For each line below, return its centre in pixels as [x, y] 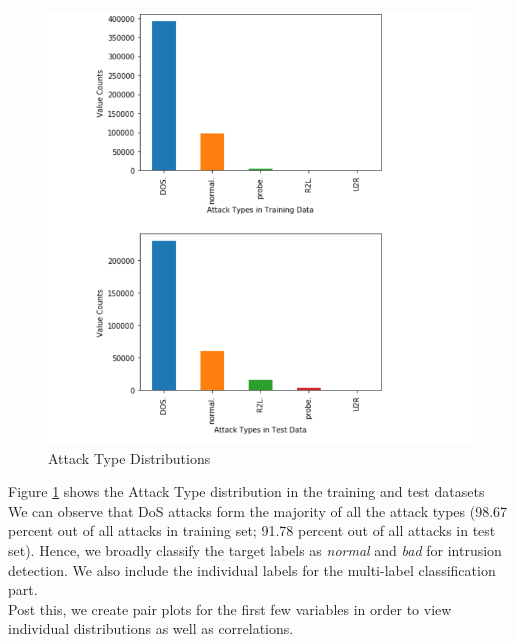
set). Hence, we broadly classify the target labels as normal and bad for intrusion [255, 550]
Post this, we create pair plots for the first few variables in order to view [230, 608]
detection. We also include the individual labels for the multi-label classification [252, 569]
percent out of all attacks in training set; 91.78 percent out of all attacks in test [252, 530]
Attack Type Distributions [129, 457]
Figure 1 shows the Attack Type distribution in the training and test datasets [246, 491]
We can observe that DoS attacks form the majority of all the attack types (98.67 [258, 510]
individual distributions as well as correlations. [151, 628]
